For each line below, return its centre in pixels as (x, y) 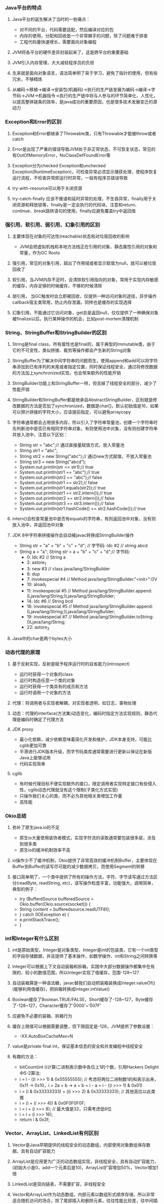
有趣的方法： (25, 1057)
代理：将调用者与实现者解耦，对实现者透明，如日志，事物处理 (74, 703)
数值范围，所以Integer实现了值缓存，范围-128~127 (89, 973)
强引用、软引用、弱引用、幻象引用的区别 (52, 224)
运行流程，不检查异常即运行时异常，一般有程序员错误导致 (70, 178)
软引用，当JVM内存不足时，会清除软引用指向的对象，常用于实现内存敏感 (85, 279)
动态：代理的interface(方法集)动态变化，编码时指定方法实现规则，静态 (82, 713)
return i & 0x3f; (35, 1120)
